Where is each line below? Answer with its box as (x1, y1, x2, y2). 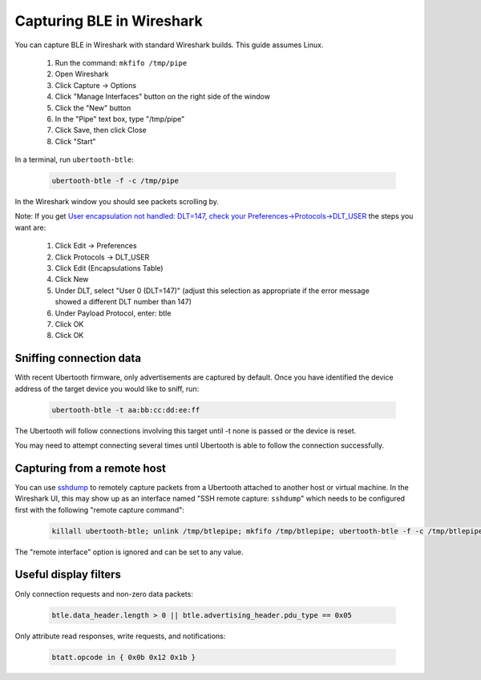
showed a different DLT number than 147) (55, 297, 192, 307)
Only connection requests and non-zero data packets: (14, 589, 194, 598)
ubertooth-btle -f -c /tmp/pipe (51, 176, 180, 186)
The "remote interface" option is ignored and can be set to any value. (14, 547, 244, 557)
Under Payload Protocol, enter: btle (55, 308, 172, 318)
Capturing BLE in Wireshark (14, 12, 204, 30)
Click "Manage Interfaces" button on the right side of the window (55, 92, 270, 102)
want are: (14, 223, 46, 232)
